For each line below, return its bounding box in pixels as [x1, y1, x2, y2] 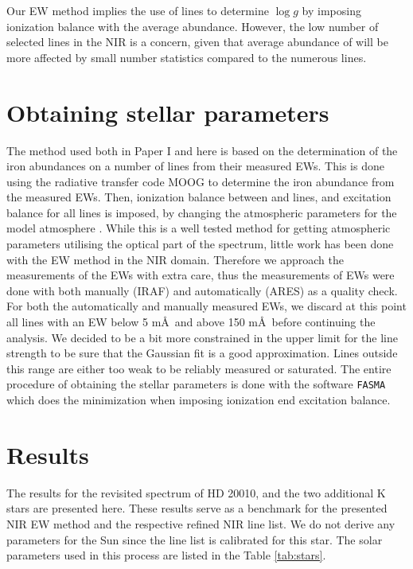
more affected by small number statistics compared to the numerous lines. [6, 49, 367, 65]
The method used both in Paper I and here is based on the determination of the [6, 142, 398, 158]
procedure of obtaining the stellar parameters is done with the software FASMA [6, 376, 386, 392]
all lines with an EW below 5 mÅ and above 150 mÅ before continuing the [6, 314, 376, 330]
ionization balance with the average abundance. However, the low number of [6, 18, 379, 34]
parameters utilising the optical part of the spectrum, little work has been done [6, 236, 394, 252]
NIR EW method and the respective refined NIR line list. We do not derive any [6, 515, 395, 532]
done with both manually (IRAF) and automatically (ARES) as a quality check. [6, 282, 398, 298]
